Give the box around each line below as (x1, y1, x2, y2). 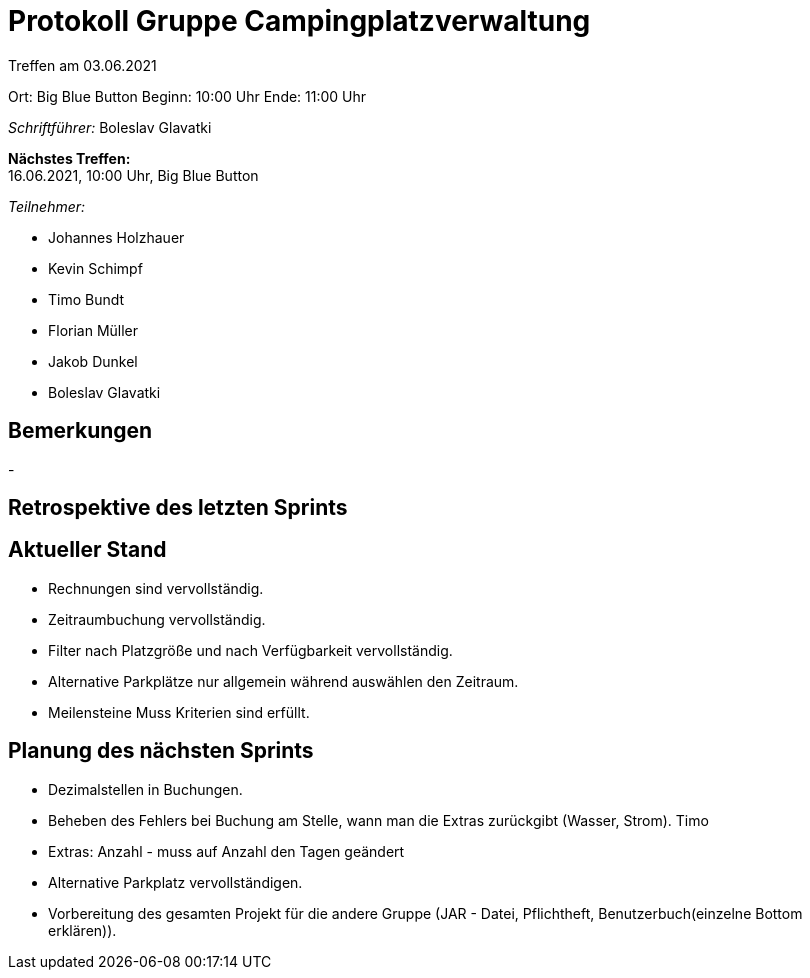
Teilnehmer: (8, 197, 86, 215)
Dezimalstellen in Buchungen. (48, 780, 243, 798)
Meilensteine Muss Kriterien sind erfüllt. (48, 703, 310, 721)
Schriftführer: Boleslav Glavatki (8, 118, 212, 136)
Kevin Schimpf (48, 259, 143, 277)
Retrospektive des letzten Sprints (8, 495, 348, 521)
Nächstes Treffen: (8, 149, 131, 167)
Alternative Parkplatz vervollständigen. (48, 873, 303, 891)
